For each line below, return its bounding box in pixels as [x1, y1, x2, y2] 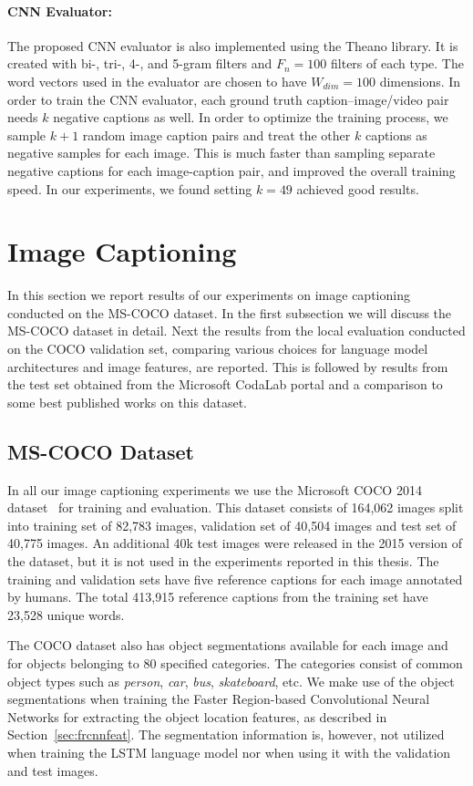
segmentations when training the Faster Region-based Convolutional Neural [7, 689, 430, 708]
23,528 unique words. [7, 605, 125, 624]
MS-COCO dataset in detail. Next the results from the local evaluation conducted [7, 321, 466, 340]
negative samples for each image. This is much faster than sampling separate [7, 143, 436, 162]
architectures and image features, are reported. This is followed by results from [7, 357, 448, 376]
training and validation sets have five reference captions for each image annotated [7, 569, 463, 588]
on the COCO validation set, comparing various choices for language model [7, 339, 428, 358]
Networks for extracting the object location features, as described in [7, 707, 387, 726]
